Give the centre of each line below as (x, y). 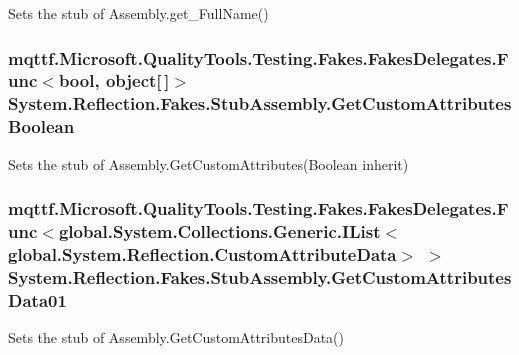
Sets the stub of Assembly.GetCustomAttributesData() (176, 337)
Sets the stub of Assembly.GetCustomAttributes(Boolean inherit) (208, 163)
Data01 (37, 299)
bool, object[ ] (114, 80)
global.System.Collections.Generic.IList (219, 231)
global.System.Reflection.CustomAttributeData (202, 253)
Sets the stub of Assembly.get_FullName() (138, 13)
